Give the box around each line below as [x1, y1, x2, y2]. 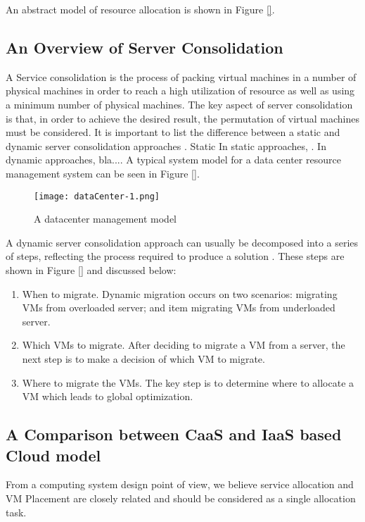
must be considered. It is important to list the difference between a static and [6, 125, 340, 139]
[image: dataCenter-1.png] [34, 191, 160, 201]
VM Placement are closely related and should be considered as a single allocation [6, 490, 356, 505]
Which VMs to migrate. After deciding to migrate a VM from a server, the [22, 337, 345, 352]
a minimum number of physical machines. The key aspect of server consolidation [6, 97, 353, 111]
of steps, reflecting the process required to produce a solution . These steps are [6, 249, 345, 263]
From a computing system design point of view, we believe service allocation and [6, 477, 354, 492]
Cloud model [6, 444, 101, 466]
